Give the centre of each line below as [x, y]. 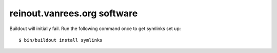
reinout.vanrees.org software [74, 13]
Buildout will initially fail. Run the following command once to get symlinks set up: [95, 29]
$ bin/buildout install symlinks [61, 40]
